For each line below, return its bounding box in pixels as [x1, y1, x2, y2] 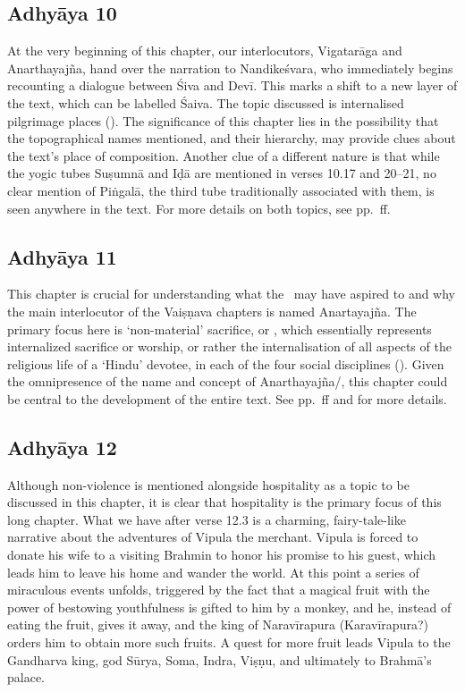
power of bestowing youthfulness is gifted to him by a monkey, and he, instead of [7, 597, 452, 616]
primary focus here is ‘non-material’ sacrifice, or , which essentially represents [7, 319, 432, 338]
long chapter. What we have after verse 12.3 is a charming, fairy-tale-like [7, 510, 406, 528]
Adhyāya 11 [7, 242, 117, 270]
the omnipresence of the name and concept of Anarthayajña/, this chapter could [7, 372, 448, 391]
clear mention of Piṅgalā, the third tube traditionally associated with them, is [7, 181, 435, 199]
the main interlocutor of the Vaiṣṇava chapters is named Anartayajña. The [7, 301, 417, 320]
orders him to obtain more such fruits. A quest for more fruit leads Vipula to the [7, 633, 451, 652]
